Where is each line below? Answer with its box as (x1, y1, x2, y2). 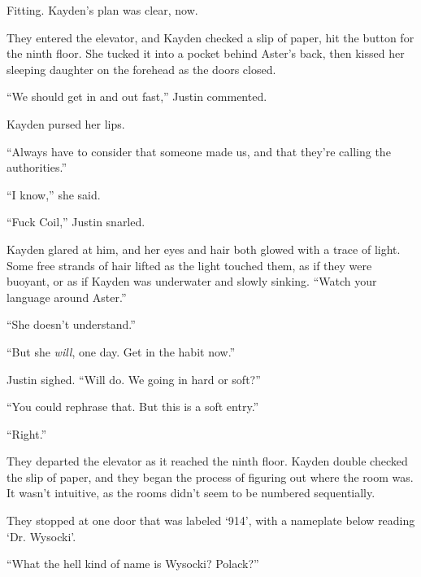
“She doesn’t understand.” (7, 316, 136, 333)
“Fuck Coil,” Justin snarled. (7, 213, 145, 230)
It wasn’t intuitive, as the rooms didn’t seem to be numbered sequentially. (7, 484, 375, 501)
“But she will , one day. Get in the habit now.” (7, 343, 236, 360)
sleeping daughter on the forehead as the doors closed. (7, 60, 276, 77)
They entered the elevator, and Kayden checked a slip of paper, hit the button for (7, 28, 414, 46)
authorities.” (7, 159, 67, 176)
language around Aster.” (7, 288, 127, 305)
